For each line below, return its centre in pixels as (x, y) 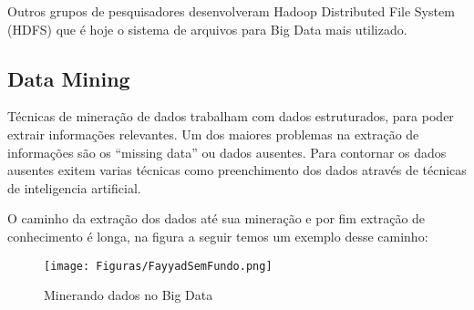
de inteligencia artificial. (74, 187)
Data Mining (69, 78)
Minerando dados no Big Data (129, 295)
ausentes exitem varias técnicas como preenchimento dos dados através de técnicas (237, 170)
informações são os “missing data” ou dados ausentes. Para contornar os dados (227, 152)
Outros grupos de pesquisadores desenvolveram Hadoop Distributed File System (231, 11)
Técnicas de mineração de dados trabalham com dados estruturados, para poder (231, 116)
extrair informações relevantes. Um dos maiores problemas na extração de (213, 134)
